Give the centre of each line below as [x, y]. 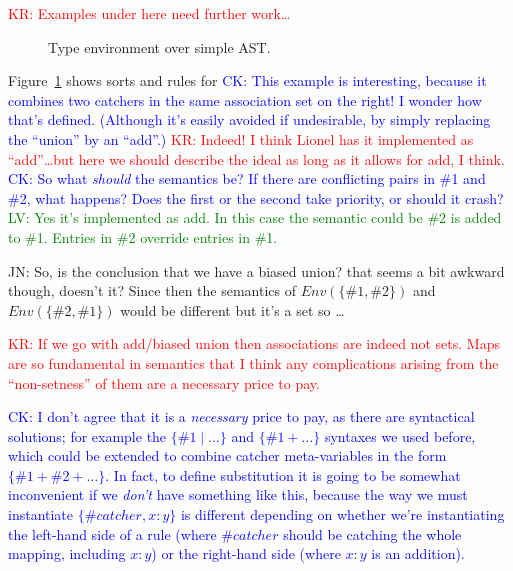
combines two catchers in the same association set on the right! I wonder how [245, 99]
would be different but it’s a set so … [232, 309]
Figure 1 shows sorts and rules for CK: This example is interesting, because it [247, 80]
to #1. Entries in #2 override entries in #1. [143, 236]
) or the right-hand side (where [246, 553]
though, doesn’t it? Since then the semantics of [152, 290]
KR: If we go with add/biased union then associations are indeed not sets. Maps [254, 343]
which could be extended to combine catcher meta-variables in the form [227, 455]
